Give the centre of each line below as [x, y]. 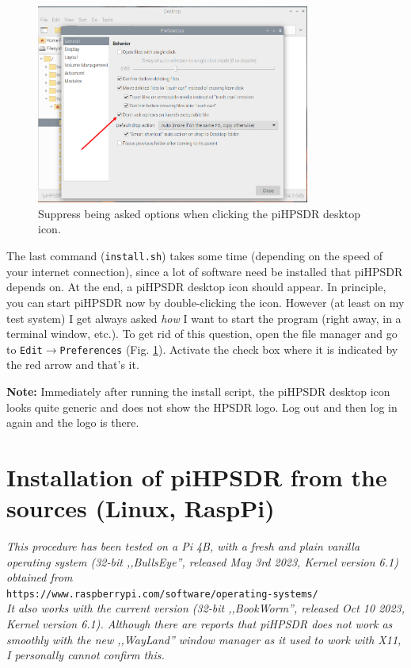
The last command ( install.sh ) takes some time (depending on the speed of [195, 256]
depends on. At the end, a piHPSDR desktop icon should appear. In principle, [196, 287]
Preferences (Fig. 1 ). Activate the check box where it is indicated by [229, 349]
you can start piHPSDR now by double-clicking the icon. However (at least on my [205, 302]
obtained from [40, 577]
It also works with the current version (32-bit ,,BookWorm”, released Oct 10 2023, [206, 608]
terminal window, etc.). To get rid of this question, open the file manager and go [202, 334]
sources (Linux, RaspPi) [141, 508]
